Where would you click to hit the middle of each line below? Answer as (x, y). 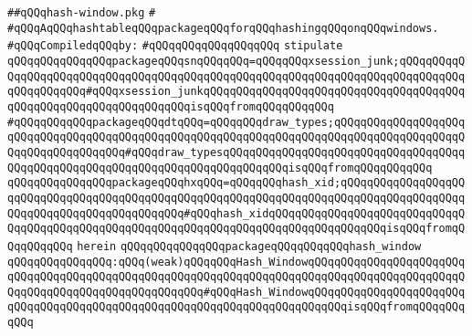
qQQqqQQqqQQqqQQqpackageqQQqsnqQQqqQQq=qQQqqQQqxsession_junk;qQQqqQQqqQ (236, 61)
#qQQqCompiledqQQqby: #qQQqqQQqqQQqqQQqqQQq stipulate (175, 46)
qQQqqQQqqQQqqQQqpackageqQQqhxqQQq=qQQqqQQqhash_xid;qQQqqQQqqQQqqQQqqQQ (236, 183)
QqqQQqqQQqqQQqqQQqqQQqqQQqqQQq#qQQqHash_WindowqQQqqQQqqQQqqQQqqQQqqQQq (236, 292)
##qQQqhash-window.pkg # (82, 13)
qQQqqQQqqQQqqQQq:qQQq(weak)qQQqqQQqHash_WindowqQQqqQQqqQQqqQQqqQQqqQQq (236, 262)
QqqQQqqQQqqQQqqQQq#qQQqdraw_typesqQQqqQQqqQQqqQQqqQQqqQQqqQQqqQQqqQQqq (236, 152)
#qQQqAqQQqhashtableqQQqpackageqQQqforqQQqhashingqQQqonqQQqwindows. (223, 28)
